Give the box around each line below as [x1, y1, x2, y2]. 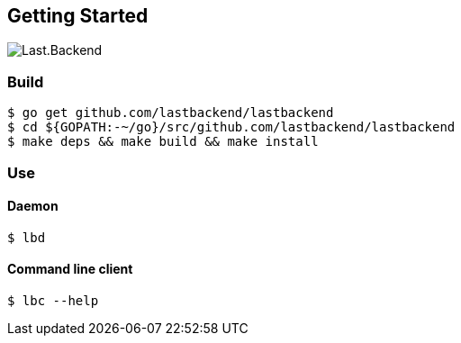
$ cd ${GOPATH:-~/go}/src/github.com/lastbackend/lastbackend [7, 120, 456, 135]
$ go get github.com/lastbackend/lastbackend [7, 105, 334, 121]
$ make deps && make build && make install [7, 134, 319, 149]
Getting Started [7, 5, 149, 27]
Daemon [7, 198, 59, 214]
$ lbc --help [7, 293, 99, 308]
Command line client [7, 261, 133, 277]
